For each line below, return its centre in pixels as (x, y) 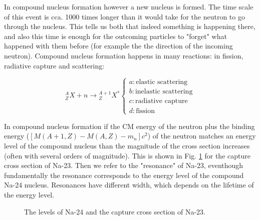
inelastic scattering (164, 92)
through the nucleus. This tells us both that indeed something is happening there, (130, 26)
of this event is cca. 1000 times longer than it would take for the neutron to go (124, 16)
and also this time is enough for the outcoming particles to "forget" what (115, 36)
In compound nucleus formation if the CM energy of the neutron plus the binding (129, 126)
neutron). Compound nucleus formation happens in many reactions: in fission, (124, 55)
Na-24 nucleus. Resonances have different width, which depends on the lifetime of (129, 185)
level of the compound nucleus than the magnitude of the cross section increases (127, 145)
